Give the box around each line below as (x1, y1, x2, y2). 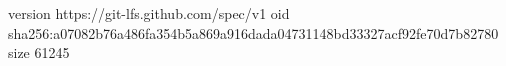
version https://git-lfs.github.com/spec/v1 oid (8, 3, 290, 23)
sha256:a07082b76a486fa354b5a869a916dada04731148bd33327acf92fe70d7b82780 (8, 22, 499, 43)
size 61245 (8, 42, 70, 63)
